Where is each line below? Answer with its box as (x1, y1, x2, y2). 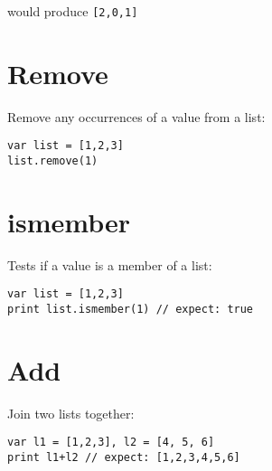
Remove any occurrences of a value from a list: (7, 107, 266, 126)
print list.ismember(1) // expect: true (7, 303, 254, 316)
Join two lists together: (7, 403, 135, 422)
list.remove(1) (7, 155, 98, 168)
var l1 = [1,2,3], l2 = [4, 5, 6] (7, 436, 215, 449)
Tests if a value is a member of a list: (7, 255, 212, 274)
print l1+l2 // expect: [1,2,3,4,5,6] (7, 451, 240, 465)
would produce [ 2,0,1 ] (7, 2, 138, 20)
